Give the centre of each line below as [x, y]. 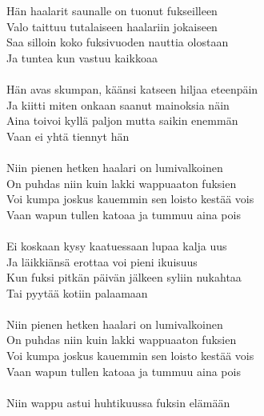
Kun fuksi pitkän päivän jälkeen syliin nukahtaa [124, 277]
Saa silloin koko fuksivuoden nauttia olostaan [118, 42]
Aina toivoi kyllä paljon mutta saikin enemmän [122, 120]
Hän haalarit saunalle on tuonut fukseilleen [112, 10]
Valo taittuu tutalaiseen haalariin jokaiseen [112, 26]
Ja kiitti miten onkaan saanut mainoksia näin [118, 104]
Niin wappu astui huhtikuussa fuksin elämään [118, 402]
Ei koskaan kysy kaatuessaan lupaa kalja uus [117, 245]
